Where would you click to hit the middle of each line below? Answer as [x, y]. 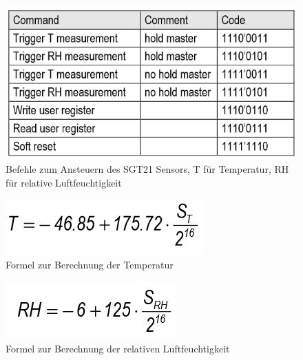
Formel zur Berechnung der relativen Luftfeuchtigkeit [118, 349]
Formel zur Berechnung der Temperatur [90, 265]
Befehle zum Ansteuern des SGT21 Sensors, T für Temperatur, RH [147, 169]
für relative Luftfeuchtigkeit [64, 182]
